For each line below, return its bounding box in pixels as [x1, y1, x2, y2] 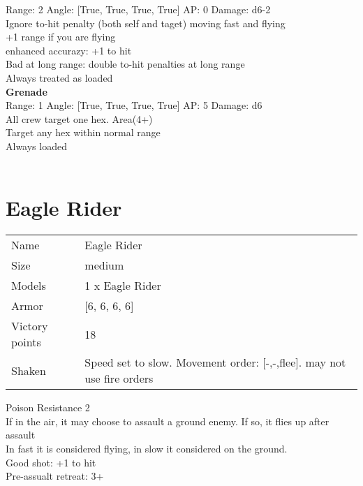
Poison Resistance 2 [6, 400, 90, 415]
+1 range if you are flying [6, 29, 116, 44]
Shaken [11, 362, 46, 378]
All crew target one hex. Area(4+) [6, 111, 153, 126]
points [11, 334, 41, 351]
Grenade [6, 84, 47, 98]
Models [11, 277, 46, 294]
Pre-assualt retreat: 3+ [6, 469, 104, 483]
